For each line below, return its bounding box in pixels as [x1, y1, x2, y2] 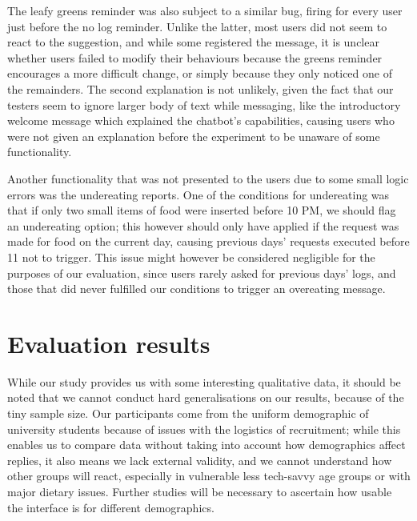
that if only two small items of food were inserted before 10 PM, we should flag [7, 202, 396, 218]
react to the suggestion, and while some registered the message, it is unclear [7, 34, 379, 50]
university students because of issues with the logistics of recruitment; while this [7, 420, 401, 437]
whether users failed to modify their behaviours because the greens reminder [7, 49, 383, 66]
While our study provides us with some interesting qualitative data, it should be [7, 373, 401, 390]
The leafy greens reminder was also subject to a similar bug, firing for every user [7, 2, 403, 18]
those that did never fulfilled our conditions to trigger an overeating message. [7, 280, 386, 297]
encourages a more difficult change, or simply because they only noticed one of [7, 65, 392, 82]
